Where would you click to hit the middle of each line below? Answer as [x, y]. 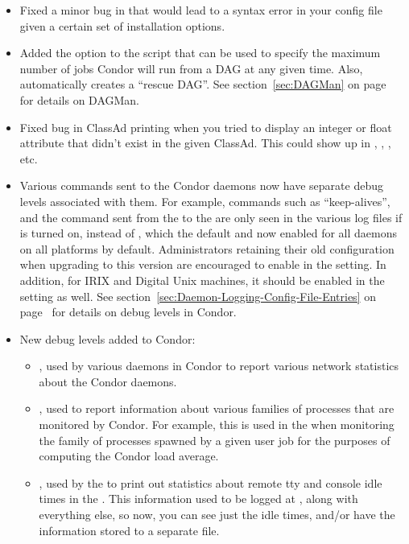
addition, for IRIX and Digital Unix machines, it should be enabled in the [202, 280]
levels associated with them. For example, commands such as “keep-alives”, [205, 201]
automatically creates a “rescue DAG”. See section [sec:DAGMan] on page [203, 84]
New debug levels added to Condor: [107, 338]
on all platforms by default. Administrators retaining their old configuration [207, 248]
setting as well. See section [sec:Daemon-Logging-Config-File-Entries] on [198, 296]
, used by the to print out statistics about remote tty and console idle [211, 482]
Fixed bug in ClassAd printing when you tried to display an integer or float [206, 127]
